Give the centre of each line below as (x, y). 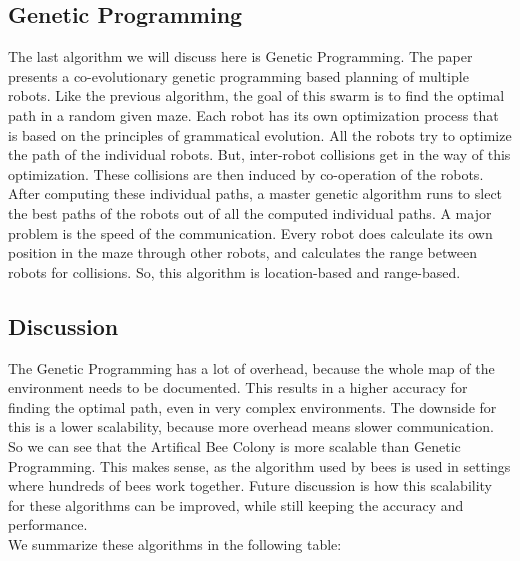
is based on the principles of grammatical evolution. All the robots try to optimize (260, 134)
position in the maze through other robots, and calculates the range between (242, 252)
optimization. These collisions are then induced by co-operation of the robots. (246, 173)
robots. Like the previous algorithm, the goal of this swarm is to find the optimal (256, 95)
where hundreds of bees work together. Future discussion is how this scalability (250, 485)
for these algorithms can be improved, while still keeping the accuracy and (236, 504)
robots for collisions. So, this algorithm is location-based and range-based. (234, 271)
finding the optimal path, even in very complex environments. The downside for (252, 406)
